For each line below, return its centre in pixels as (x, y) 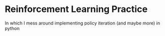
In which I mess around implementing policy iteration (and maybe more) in (82, 23)
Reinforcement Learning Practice (76, 9)
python (12, 28)
